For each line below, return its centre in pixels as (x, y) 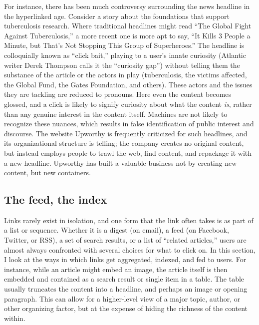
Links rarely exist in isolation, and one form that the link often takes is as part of (129, 220)
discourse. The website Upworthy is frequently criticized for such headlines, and (126, 133)
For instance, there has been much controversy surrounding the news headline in (127, 6)
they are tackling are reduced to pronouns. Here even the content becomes (118, 94)
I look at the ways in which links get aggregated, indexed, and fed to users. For (125, 259)
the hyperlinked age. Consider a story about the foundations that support (117, 16)
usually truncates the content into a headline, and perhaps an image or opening (126, 289)
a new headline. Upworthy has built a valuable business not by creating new (121, 162)
